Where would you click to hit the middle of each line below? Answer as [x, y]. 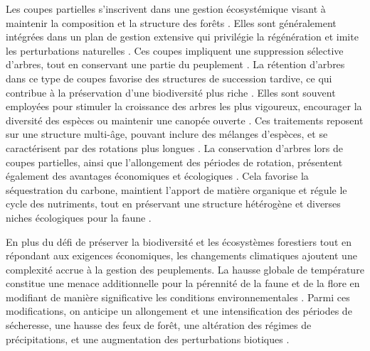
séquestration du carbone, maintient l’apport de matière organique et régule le [176, 189]
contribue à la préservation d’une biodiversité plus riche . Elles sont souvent [171, 92]
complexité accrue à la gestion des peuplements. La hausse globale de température [185, 269]
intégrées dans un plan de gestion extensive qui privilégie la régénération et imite [182, 37]
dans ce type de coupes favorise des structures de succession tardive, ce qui [169, 78]
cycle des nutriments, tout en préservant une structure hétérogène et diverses [173, 204]
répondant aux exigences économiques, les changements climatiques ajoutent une [181, 255]
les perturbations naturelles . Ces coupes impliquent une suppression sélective [175, 50]
